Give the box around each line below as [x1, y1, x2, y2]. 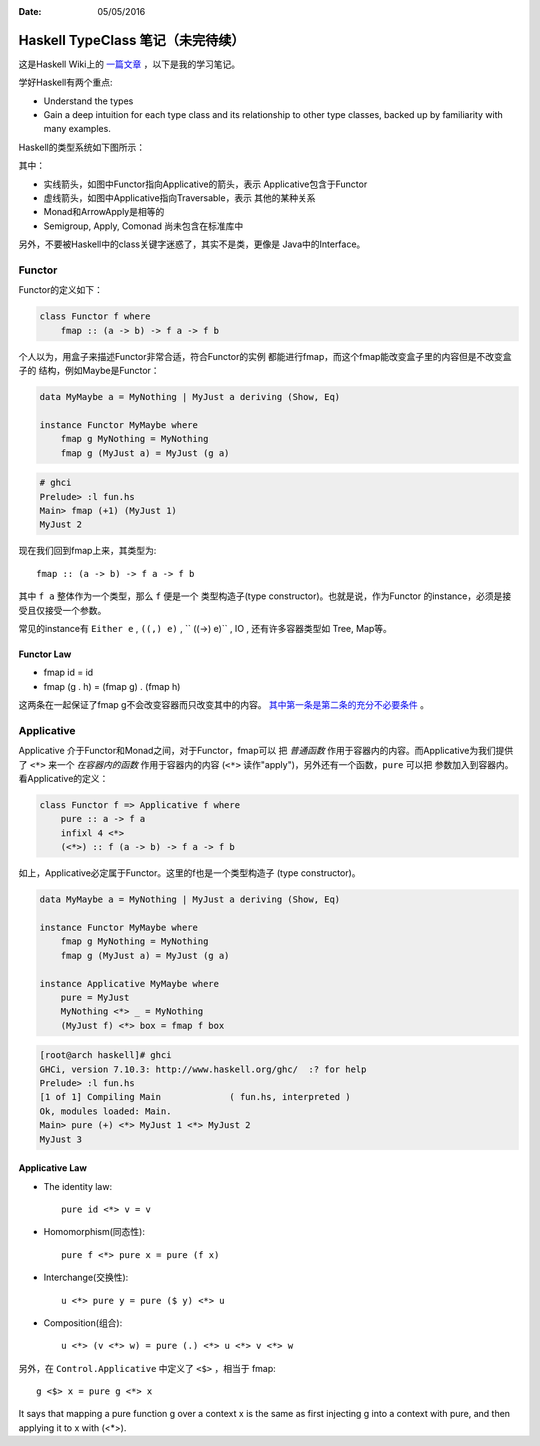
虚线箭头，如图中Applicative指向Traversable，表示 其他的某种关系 [43, 192, 316, 204]
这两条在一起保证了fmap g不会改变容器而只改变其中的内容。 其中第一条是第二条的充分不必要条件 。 [18, 699, 430, 711]
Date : [18, 6, 42, 17]
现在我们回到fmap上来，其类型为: [18, 545, 157, 557]
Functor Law [18, 648, 72, 660]
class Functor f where [39, 311, 151, 322]
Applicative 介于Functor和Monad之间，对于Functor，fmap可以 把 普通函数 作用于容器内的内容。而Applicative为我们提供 [18, 745, 514, 757]
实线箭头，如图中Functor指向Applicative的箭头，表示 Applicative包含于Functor [43, 178, 368, 190]
